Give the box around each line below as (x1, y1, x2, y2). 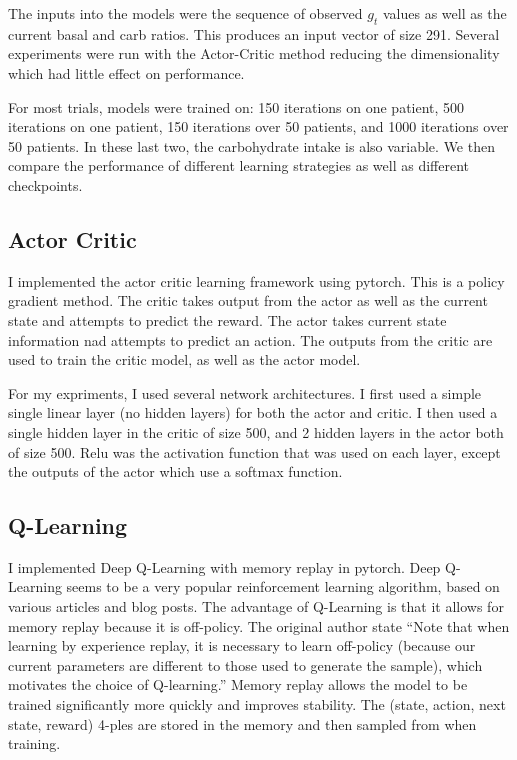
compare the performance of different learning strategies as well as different (8, 155, 469, 176)
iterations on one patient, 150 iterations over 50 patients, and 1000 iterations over (8, 116, 509, 137)
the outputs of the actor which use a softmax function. (8, 461, 343, 482)
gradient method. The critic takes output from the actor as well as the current (8, 290, 488, 311)
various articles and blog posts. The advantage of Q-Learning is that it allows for (8, 596, 504, 617)
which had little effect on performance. (8, 62, 245, 83)
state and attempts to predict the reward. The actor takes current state (8, 309, 447, 330)
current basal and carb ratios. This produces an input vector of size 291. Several (8, 23, 500, 44)
